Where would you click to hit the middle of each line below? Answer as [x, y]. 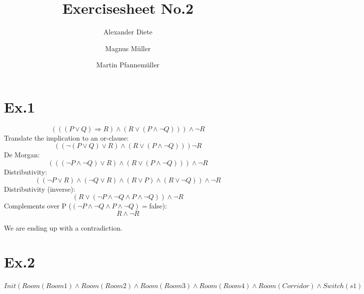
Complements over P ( [38, 206]
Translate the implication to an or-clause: [66, 137]
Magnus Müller [128, 48]
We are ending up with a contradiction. [63, 227]
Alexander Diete [128, 32]
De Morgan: [22, 155]
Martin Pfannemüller [128, 65]
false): [158, 206]
